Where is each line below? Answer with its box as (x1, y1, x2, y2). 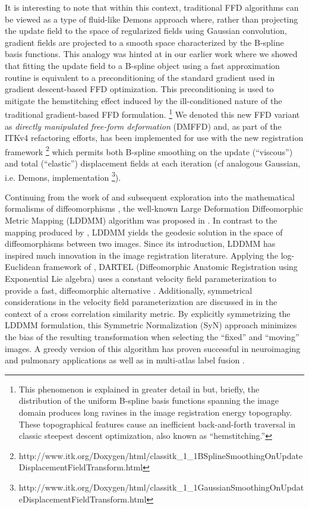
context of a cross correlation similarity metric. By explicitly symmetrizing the (5, 307, 291, 319)
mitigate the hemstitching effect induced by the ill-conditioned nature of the (5, 94, 282, 106)
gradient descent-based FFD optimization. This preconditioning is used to (5, 83, 274, 95)
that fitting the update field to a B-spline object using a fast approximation (5, 59, 280, 71)
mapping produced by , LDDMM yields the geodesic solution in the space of (5, 225, 283, 238)
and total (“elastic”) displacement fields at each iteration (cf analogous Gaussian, (5, 157, 301, 169)
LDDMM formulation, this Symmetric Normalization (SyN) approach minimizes (5, 319, 297, 331)
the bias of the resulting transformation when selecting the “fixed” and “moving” (5, 331, 299, 343)
